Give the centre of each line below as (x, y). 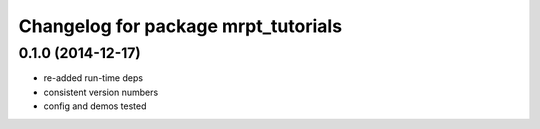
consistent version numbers (101, 92)
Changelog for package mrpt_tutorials (180, 26)
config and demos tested (95, 106)
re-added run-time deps (93, 78)
